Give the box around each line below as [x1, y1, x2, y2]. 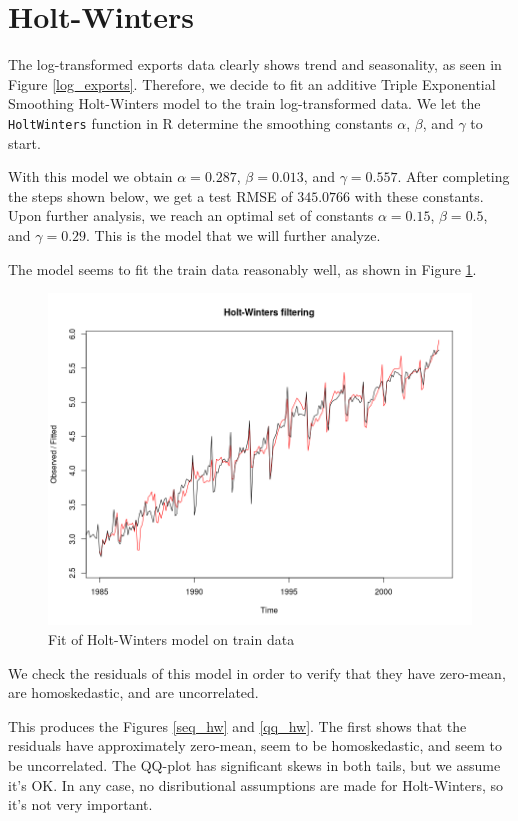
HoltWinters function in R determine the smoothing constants [8, 112, 393, 133]
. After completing [397, 166, 510, 187]
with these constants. [354, 185, 484, 206]
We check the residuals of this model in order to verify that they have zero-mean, [8, 662, 506, 683]
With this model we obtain [8, 166, 173, 187]
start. [8, 132, 41, 153]
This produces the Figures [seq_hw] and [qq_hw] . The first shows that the [8, 715, 467, 736]
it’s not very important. [8, 794, 153, 815]
